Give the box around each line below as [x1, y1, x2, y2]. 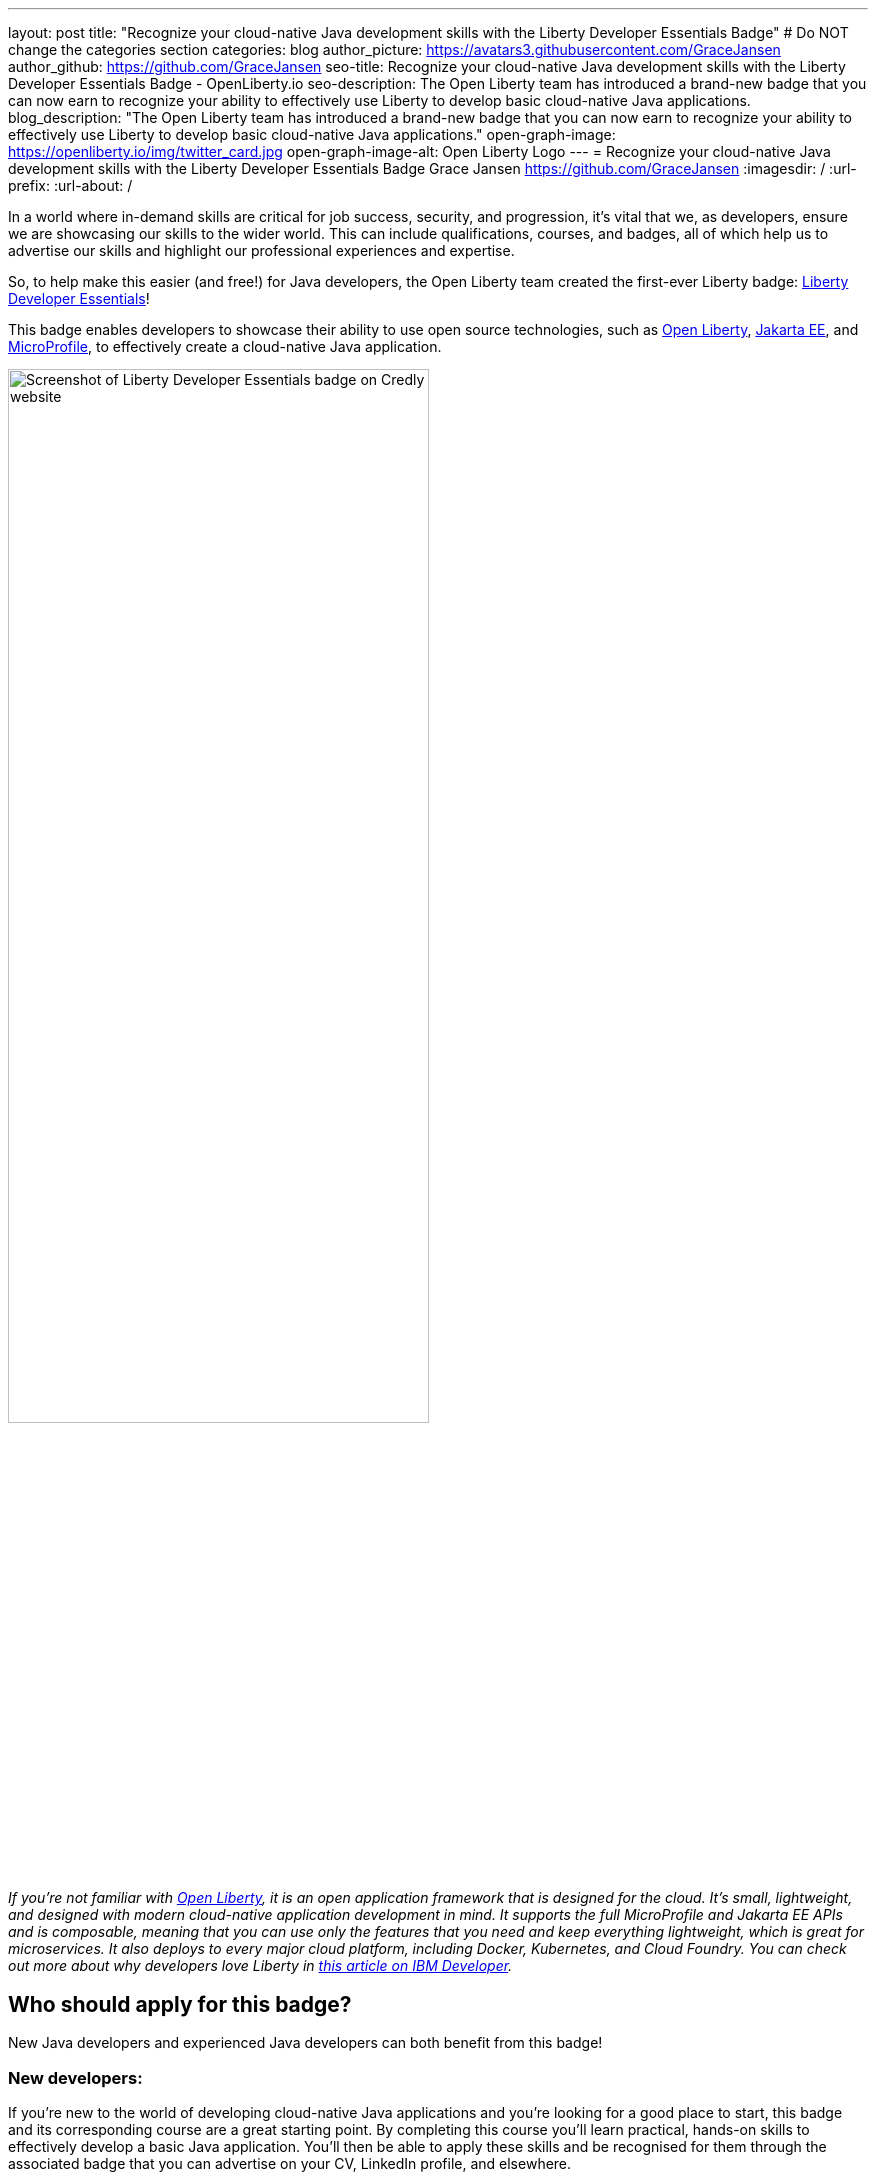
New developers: [8, 2067, 143, 2088]
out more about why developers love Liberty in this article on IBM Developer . [8, 1957, 513, 1975]
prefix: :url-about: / [8, 177, 133, 194]
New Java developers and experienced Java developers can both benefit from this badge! [8, 2034, 603, 2052]
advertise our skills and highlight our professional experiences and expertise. [8, 242, 515, 259]
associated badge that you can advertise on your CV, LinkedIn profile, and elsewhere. [8, 2154, 572, 2172]
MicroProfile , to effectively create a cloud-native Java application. [8, 338, 442, 355]
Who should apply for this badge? [8, 1991, 352, 2017]
